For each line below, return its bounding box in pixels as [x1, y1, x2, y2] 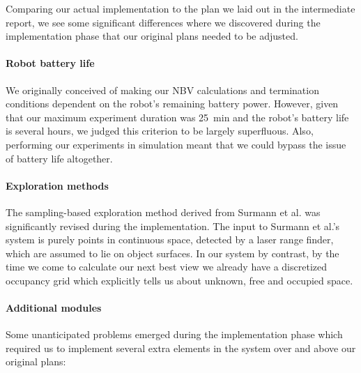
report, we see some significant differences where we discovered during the [6, 15, 321, 29]
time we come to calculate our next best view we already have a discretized [6, 259, 328, 274]
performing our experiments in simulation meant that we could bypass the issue [6, 137, 346, 151]
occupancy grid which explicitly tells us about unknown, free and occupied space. [6, 273, 353, 287]
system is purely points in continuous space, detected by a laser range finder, [6, 232, 334, 247]
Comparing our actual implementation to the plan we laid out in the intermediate [6, 1, 355, 15]
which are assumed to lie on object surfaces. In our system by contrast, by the [6, 245, 339, 260]
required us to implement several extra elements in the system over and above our [6, 340, 356, 355]
